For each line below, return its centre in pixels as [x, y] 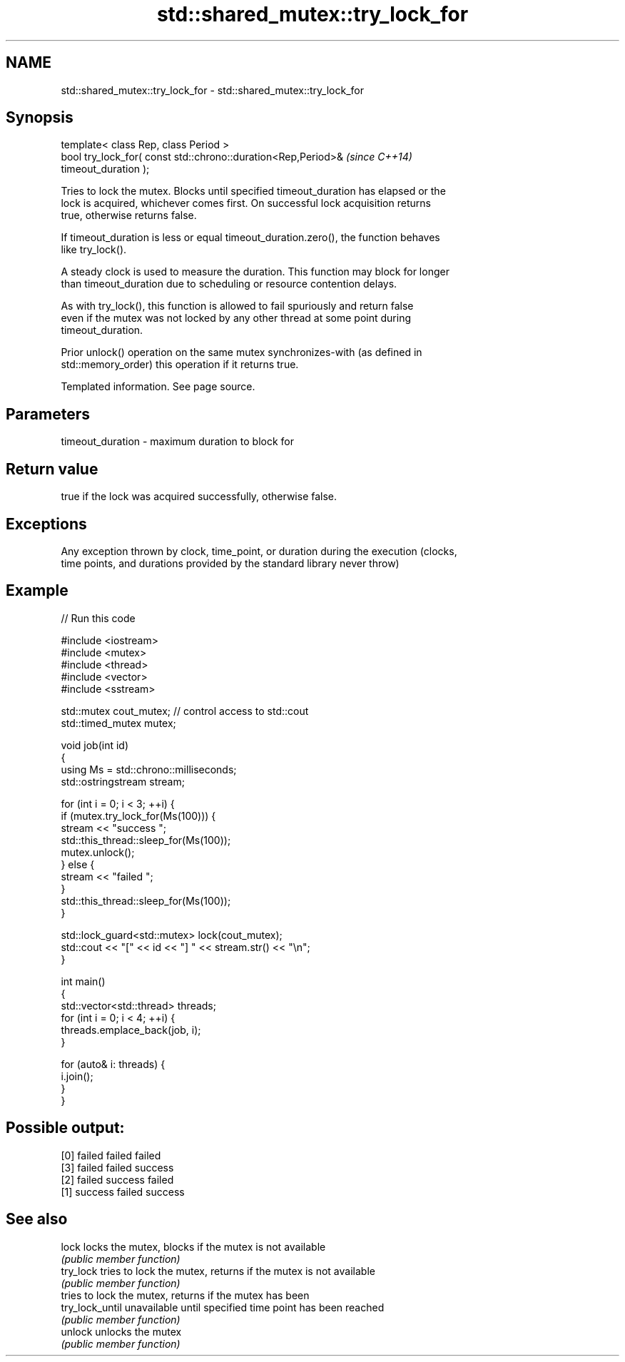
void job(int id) [95, 745]
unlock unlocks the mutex [121, 1331]
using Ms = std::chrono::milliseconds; [149, 769]
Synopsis [40, 118]
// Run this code [98, 618]
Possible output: [65, 1128]
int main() [83, 981]
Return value [52, 469]
